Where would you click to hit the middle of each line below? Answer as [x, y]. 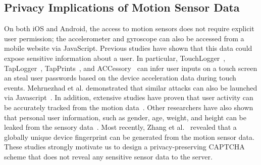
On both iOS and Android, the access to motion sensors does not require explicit [129, 28]
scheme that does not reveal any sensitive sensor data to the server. [108, 156]
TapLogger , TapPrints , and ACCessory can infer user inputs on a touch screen [131, 68]
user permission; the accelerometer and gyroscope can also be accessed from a [124, 38]
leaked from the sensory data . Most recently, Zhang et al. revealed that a [120, 127]
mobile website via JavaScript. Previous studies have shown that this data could [128, 48]
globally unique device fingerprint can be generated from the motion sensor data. [129, 137]
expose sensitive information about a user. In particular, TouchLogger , [115, 58]
